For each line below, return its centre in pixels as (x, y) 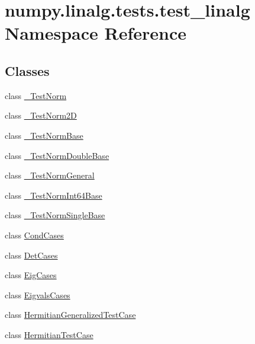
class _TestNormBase (44, 135)
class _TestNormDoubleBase (57, 155)
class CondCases (34, 235)
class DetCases (31, 255)
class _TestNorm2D (41, 115)
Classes (27, 70)
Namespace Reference (96, 33)
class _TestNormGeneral (50, 175)
